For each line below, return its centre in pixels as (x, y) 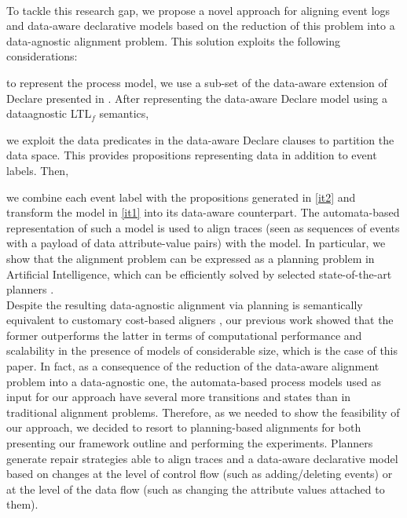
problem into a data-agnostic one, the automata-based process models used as (194, 381)
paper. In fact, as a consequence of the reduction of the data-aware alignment (193, 366)
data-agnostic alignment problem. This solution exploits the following (174, 40)
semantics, (124, 113)
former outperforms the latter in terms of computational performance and (184, 335)
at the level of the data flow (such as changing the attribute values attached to (196, 489)
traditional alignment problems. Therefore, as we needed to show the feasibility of (203, 412)
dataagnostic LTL (49, 113)
